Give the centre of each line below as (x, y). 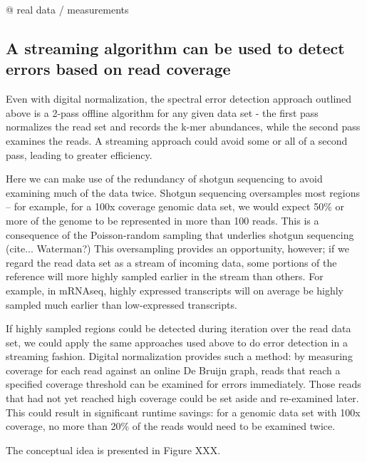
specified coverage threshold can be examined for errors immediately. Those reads (183, 384)
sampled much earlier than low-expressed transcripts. (122, 304)
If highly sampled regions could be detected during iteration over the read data (179, 328)
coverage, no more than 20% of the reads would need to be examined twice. (171, 426)
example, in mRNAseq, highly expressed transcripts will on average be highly (175, 290)
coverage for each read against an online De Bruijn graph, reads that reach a (173, 370)
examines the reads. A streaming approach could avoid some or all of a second (177, 140)
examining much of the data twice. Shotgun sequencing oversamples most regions (183, 192)
